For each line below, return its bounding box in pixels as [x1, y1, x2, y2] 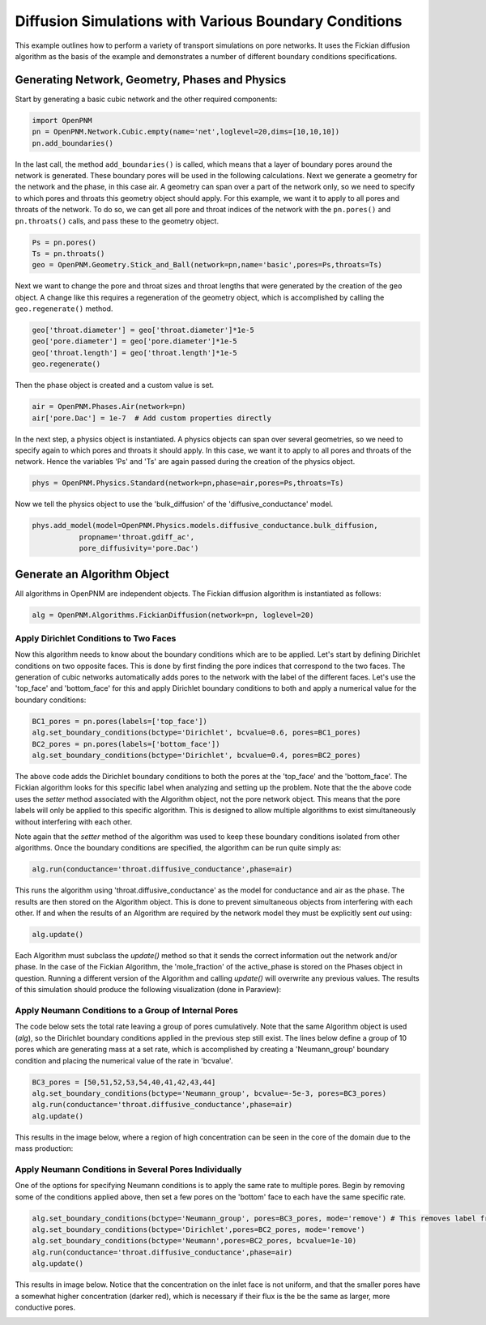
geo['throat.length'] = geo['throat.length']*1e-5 [32, 348, 238, 357]
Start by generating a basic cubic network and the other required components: [15, 94, 278, 104]
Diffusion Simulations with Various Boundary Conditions [15, 12, 403, 30]
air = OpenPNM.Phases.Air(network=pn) [32, 402, 186, 411]
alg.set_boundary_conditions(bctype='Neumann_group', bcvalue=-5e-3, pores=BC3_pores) [32, 1089, 387, 1097]
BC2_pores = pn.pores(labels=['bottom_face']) [32, 739, 220, 748]
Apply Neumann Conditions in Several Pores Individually [15, 1163, 242, 1174]
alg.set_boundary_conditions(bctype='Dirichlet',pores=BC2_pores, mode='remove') [32, 1225, 366, 1234]
